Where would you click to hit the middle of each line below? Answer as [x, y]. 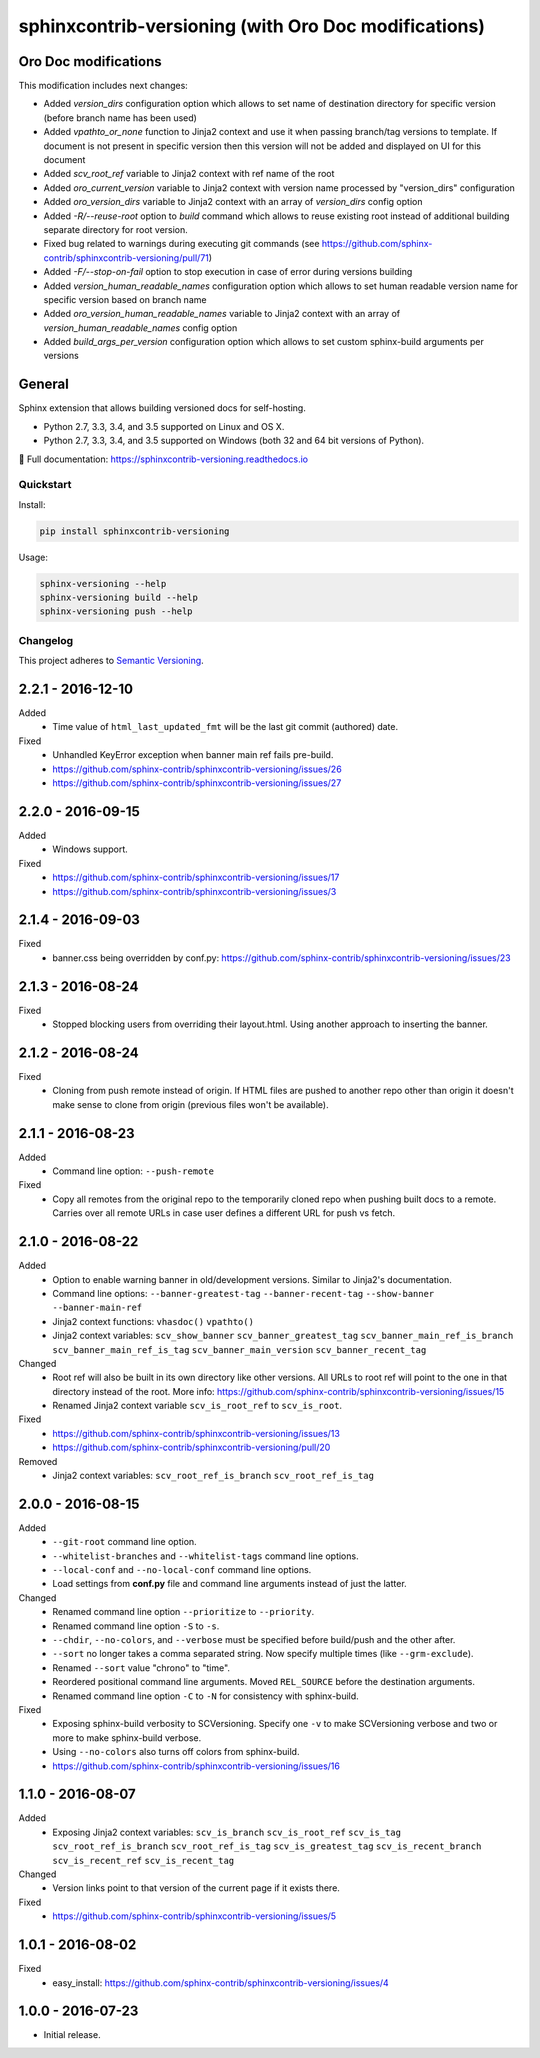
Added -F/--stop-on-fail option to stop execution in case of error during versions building [228, 272]
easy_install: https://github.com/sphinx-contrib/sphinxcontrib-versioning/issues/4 [220, 1982]
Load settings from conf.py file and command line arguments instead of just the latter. [229, 1584]
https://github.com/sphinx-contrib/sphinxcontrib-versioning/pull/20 [191, 1447]
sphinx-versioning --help [103, 583]
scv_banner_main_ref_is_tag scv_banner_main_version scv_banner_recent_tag [239, 1349]
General [44, 384]
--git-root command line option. [124, 1542]
